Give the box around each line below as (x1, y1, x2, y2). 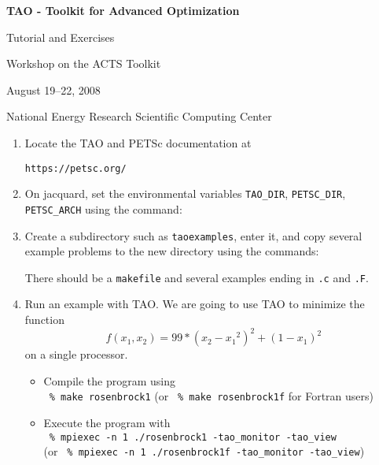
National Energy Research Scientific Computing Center (6, 108, 272, 125)
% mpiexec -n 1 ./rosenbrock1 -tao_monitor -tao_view (49, 431, 337, 443)
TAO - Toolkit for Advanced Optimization (6, 2, 240, 18)
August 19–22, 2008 (6, 81, 101, 98)
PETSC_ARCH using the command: (24, 200, 182, 217)
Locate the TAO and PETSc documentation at (24, 134, 252, 151)
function (24, 311, 64, 328)
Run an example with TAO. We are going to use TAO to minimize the (24, 296, 365, 312)
